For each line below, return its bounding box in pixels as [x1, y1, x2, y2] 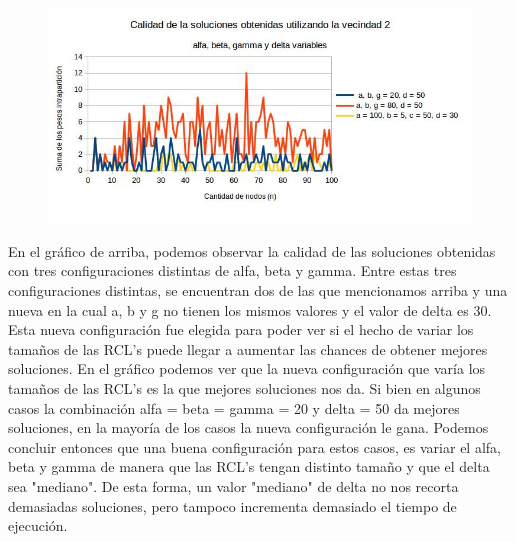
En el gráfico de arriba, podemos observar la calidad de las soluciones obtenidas [8, 240, 496, 261]
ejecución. [8, 515, 68, 536]
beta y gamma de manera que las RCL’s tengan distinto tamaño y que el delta [8, 456, 490, 477]
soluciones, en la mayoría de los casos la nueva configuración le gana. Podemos [8, 417, 489, 438]
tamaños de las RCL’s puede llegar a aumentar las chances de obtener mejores [8, 338, 488, 359]
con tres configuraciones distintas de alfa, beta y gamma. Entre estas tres [8, 260, 457, 281]
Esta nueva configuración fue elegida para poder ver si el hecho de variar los [8, 319, 474, 340]
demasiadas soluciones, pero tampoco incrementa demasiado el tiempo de [8, 495, 457, 516]
